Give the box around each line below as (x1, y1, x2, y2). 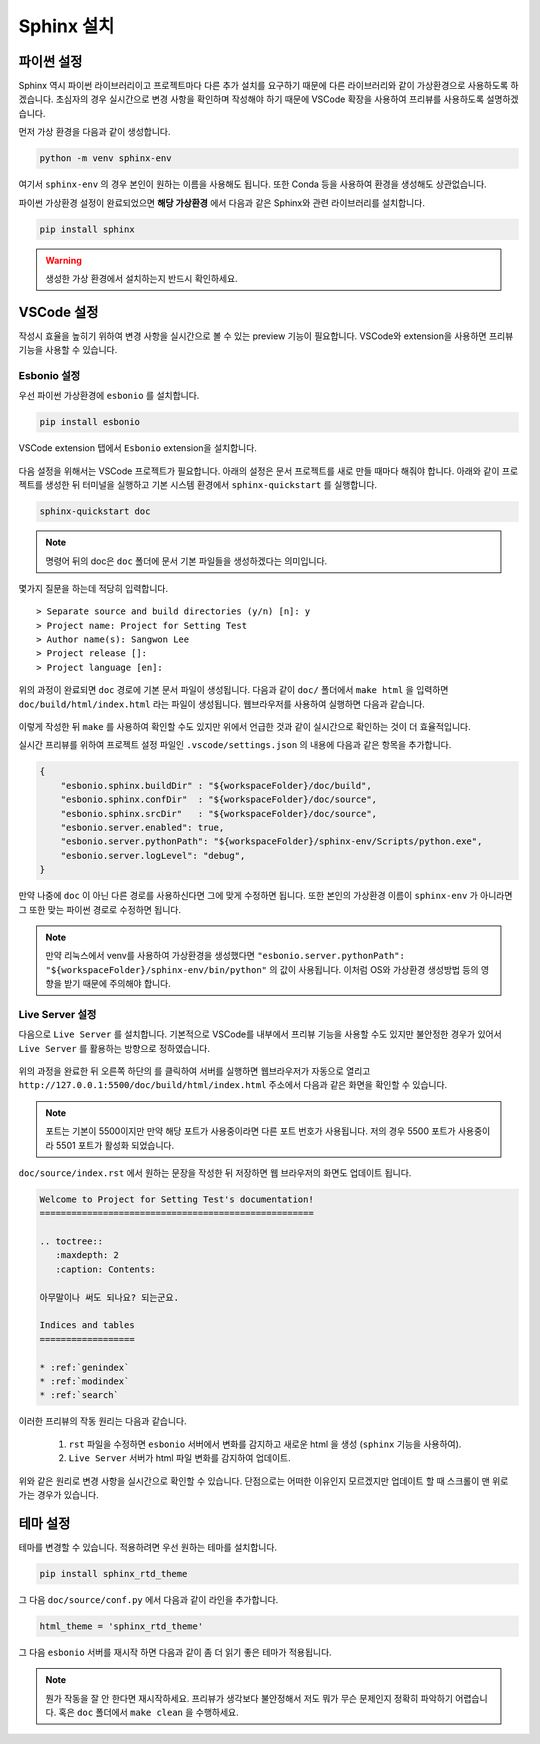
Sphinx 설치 (18, 15, 115, 37)
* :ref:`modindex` (39, 1376, 130, 1387)
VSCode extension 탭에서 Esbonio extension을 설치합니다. (18, 442, 257, 454)
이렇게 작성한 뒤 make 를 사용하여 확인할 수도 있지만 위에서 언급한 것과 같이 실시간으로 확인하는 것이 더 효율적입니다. (18, 721, 471, 733)
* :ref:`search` (39, 1390, 120, 1401)
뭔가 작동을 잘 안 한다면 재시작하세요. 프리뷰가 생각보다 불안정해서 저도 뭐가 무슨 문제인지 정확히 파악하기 (45, 1692, 454, 1704)
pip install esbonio (39, 416, 140, 428)
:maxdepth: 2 (55, 1250, 120, 1261)
